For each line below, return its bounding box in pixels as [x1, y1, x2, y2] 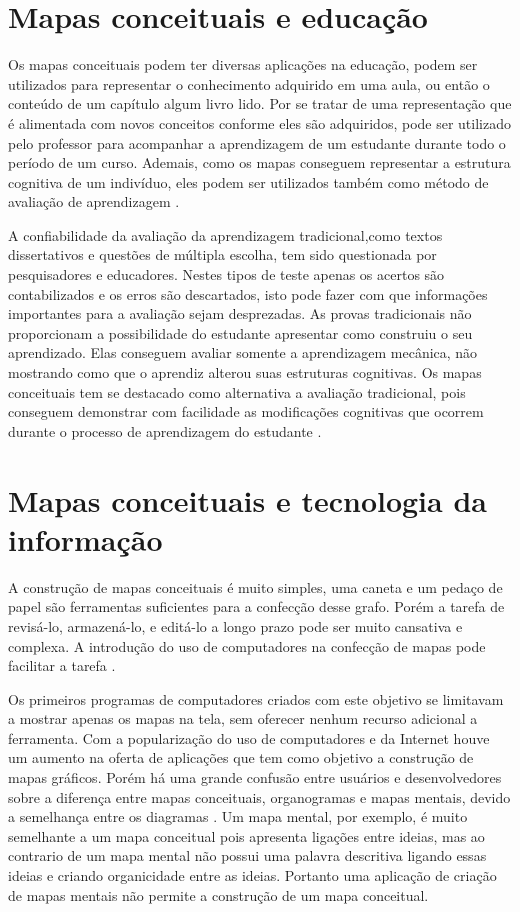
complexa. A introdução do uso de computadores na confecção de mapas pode [8, 635, 486, 656]
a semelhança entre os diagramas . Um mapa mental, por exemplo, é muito [8, 806, 468, 827]
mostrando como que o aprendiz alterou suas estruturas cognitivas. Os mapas [8, 362, 482, 383]
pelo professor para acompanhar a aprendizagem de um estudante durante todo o [8, 132, 506, 153]
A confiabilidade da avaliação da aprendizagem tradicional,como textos [8, 224, 443, 245]
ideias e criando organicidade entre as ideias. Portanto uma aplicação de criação [8, 865, 497, 886]
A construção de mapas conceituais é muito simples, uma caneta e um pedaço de [8, 576, 503, 597]
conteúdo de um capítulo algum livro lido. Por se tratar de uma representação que [8, 93, 512, 114]
